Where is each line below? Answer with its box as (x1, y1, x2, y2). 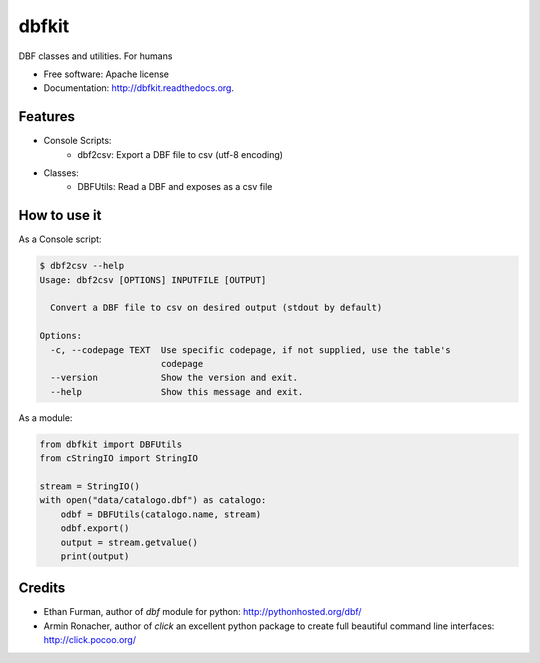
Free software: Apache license (43, 68, 170, 80)
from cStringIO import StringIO (39, 453, 199, 464)
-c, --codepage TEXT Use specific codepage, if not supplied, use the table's (50, 344, 452, 355)
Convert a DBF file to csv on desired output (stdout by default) (50, 302, 383, 314)
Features (18, 108, 75, 125)
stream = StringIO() (39, 480, 140, 492)
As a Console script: (18, 233, 102, 245)
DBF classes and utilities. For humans (18, 50, 173, 62)
